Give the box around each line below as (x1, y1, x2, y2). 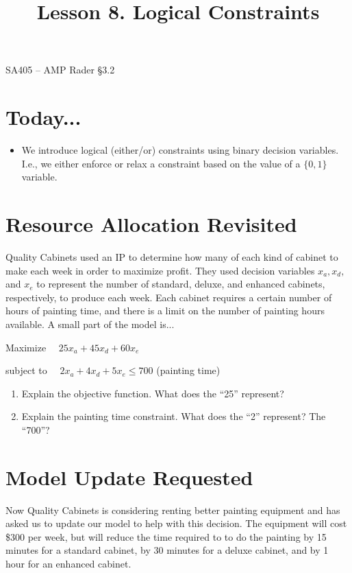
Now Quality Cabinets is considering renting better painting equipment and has (5, 502, 340, 517)
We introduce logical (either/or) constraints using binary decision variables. (21, 143, 339, 157)
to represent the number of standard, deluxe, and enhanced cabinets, (36, 277, 325, 291)
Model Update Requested (5, 463, 253, 491)
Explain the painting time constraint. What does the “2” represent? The (21, 409, 326, 423)
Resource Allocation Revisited (5, 210, 297, 238)
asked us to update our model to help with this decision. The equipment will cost (5, 516, 347, 530)
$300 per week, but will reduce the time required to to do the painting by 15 (5, 529, 327, 543)
